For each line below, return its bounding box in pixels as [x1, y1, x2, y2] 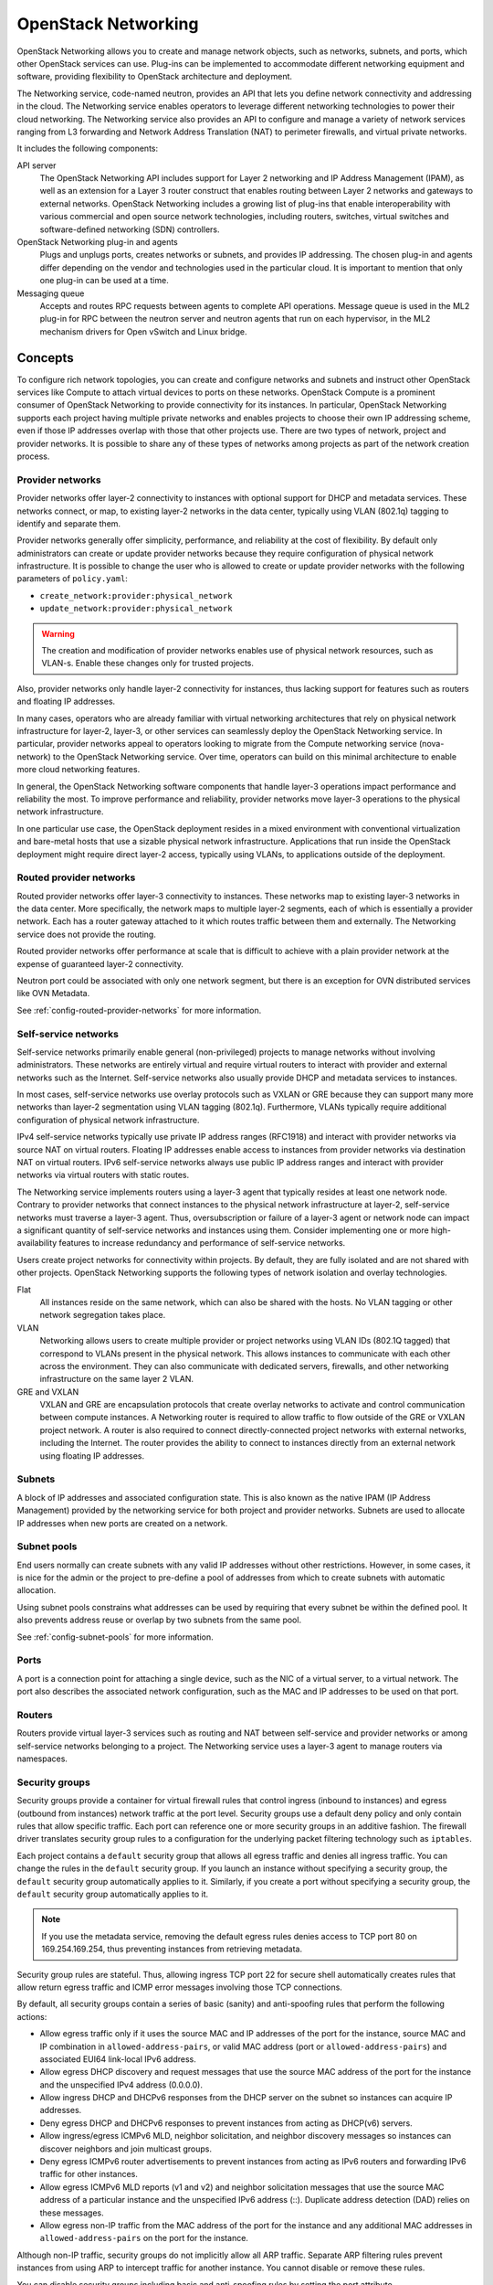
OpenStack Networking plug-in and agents [16, 237, 178, 248]
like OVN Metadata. [16, 988, 90, 999]
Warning [41, 628, 75, 639]
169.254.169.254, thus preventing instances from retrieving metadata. [41, 1943, 303, 1955]
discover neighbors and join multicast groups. [39, 2143, 213, 2154]
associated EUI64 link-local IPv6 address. [39, 2053, 196, 2065]
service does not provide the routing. [16, 929, 157, 940]
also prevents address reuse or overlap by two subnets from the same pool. [16, 1614, 301, 1626]
